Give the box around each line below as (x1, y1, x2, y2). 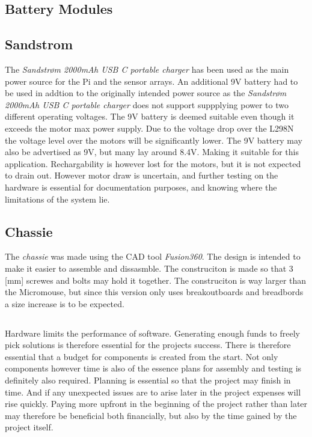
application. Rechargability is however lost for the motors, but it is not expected (5, 157, 301, 170)
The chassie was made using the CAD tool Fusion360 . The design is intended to (5, 250, 301, 263)
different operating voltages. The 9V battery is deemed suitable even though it (5, 110, 295, 123)
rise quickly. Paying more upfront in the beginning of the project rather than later (5, 397, 308, 410)
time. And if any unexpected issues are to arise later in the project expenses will (5, 385, 301, 398)
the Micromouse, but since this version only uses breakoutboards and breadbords (5, 286, 304, 298)
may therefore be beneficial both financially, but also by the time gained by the (5, 409, 297, 421)
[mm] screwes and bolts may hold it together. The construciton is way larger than (5, 274, 307, 286)
